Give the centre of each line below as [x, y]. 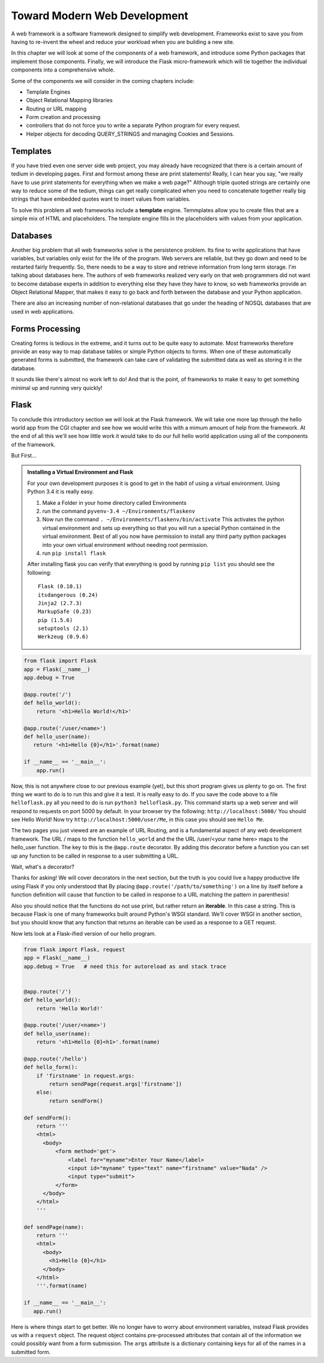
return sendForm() [76, 1101]
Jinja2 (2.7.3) [60, 603]
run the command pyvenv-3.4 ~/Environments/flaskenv [118, 511]
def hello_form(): [51, 1067]
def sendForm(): [48, 1118]
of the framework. [33, 444]
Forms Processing [46, 328]
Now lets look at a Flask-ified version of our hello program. [83, 933]
